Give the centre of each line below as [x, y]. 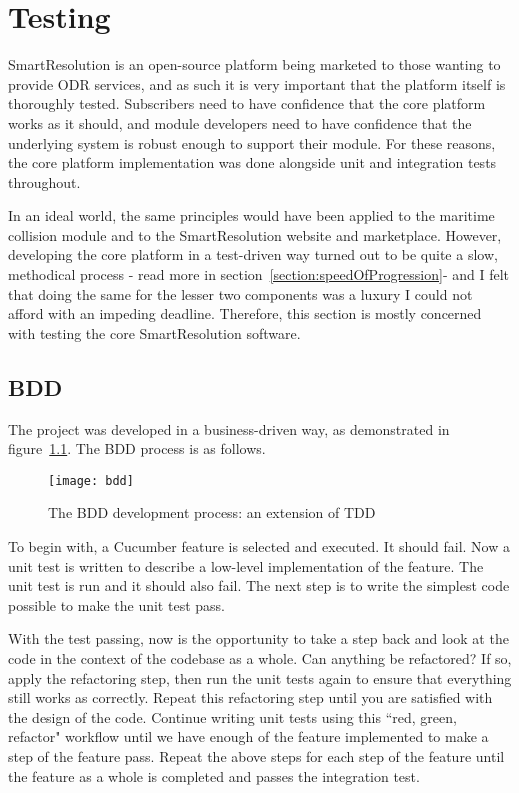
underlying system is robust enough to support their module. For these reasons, [252, 142]
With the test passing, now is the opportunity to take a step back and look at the [258, 638]
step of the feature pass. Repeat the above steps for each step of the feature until [256, 756]
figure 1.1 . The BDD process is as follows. [137, 448]
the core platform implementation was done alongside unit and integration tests [252, 162]
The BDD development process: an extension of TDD [212, 512]
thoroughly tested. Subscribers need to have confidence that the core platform [247, 103]
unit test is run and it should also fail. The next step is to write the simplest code [259, 585]
